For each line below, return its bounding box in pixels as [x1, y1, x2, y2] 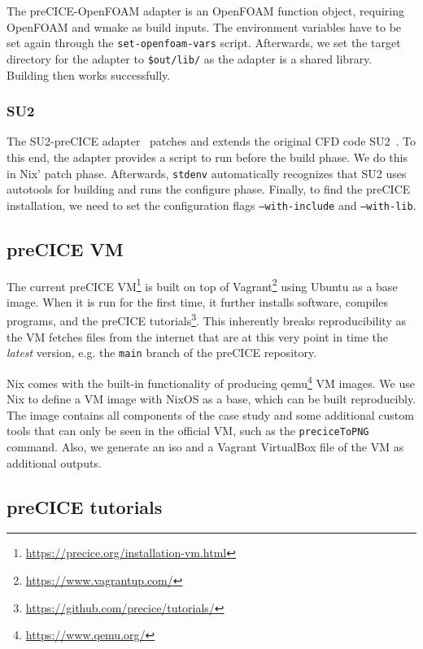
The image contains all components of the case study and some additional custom [7, 406, 414, 423]
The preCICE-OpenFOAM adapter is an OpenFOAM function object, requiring [7, 2, 404, 19]
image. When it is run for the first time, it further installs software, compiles [7, 293, 388, 310]
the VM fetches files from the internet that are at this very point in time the [7, 328, 388, 345]
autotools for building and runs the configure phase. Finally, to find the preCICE [7, 181, 411, 198]
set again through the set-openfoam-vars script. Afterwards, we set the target [7, 34, 401, 51]
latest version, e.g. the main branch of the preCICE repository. [7, 344, 317, 361]
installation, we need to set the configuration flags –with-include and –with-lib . [7, 196, 416, 213]
